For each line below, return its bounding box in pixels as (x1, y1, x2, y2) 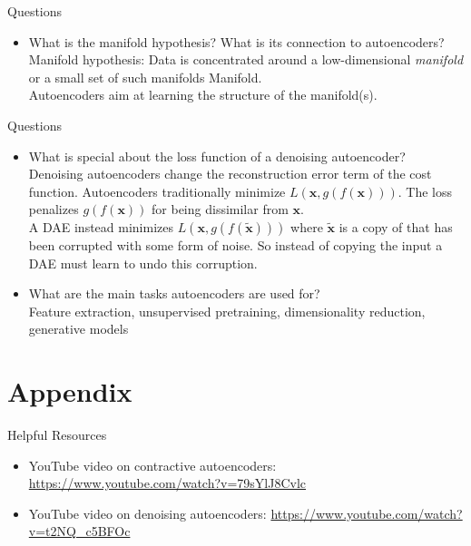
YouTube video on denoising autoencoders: (28, 503, 267, 522)
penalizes (28, 200, 79, 219)
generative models (28, 319, 129, 338)
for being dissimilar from (152, 200, 289, 219)
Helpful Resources (7, 425, 107, 444)
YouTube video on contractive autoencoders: (28, 455, 277, 474)
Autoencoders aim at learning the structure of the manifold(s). (28, 85, 378, 104)
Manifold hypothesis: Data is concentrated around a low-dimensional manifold (28, 50, 464, 69)
